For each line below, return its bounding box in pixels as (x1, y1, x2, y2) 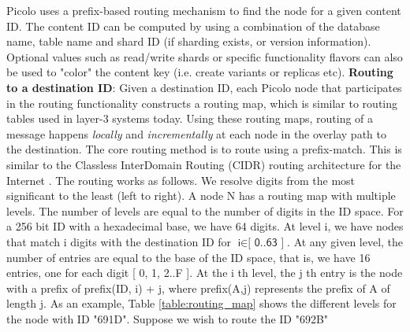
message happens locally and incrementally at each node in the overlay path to (6, 125, 386, 142)
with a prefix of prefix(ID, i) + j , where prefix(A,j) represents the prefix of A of (6, 279, 390, 296)
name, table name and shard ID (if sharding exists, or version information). (6, 33, 371, 50)
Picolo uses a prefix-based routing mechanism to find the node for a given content (6, 2, 401, 18)
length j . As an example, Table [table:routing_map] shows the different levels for (6, 295, 397, 312)
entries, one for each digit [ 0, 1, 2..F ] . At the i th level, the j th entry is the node (6, 264, 403, 281)
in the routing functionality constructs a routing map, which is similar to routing (6, 94, 398, 111)
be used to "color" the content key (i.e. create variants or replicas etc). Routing (6, 64, 393, 80)
